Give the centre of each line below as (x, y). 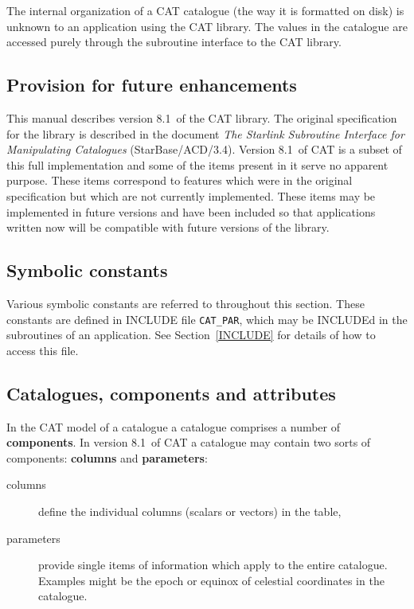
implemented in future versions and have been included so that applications (191, 211)
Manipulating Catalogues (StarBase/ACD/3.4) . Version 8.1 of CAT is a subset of (204, 149)
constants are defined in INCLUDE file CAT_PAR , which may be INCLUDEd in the (207, 319)
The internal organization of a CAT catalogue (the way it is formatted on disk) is (205, 10)
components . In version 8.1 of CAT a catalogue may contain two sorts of (189, 442)
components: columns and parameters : (107, 457)
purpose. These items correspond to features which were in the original (180, 180)
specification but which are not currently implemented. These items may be (191, 195)
